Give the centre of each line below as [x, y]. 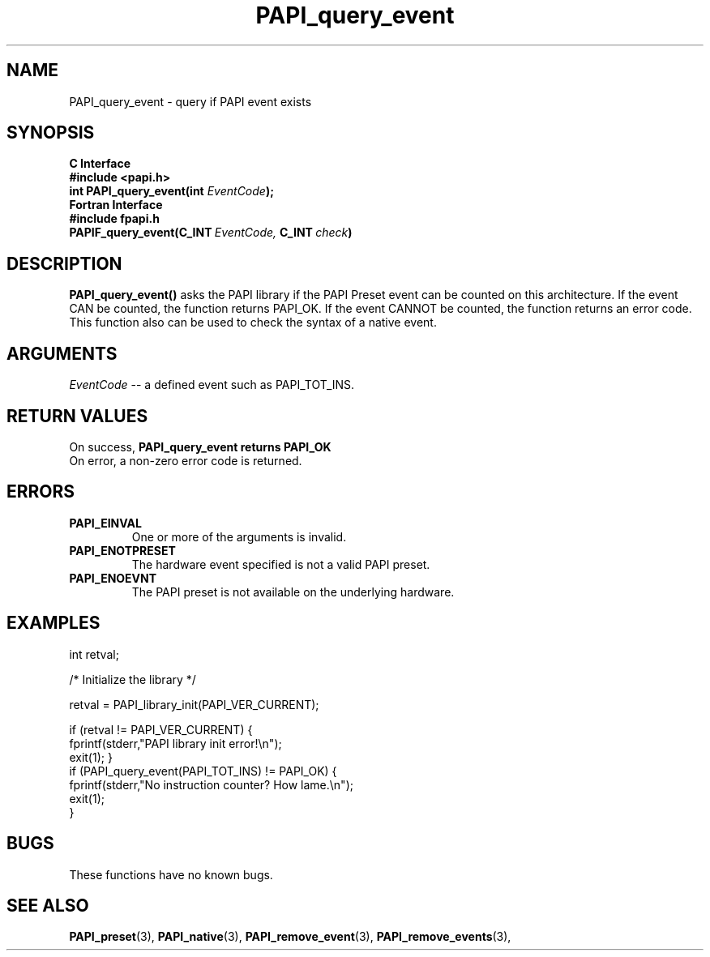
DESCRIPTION [64, 263]
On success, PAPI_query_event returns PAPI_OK [200, 446]
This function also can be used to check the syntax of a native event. [253, 323]
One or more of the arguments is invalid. [239, 536]
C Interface [100, 164]
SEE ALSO [48, 905]
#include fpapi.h [114, 219]
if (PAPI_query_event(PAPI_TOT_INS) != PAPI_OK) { [203, 771]
